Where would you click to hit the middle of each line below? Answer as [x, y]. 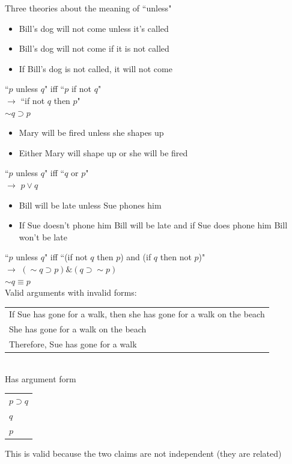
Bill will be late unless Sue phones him [90, 205]
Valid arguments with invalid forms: [71, 292]
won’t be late [43, 237]
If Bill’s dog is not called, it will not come [96, 68]
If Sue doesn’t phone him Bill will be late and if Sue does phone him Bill [153, 225]
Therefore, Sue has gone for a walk [73, 344]
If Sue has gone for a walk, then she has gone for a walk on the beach [137, 314]
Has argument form [41, 378]
